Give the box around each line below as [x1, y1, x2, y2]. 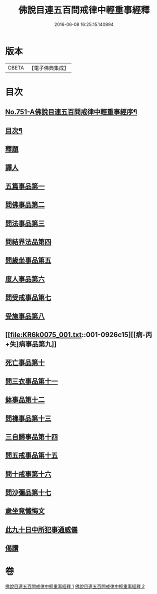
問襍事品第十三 [5, 414, 51, 422]
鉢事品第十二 [5, 395, 45, 404]
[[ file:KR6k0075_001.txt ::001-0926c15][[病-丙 [5, 330, 152, 339]
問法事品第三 [5, 219, 45, 227]
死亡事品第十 [5, 358, 45, 367]
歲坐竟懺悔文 [5, 507, 45, 515]
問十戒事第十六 [5, 469, 51, 478]
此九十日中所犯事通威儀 [5, 525, 77, 534]
